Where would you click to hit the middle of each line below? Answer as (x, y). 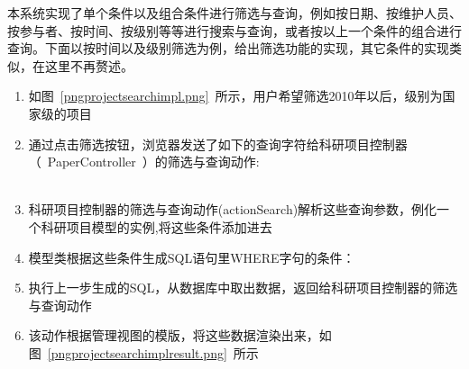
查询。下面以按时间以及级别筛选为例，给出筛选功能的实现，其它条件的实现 (228, 48)
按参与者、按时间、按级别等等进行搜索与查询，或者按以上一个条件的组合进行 (234, 30)
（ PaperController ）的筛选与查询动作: (144, 162)
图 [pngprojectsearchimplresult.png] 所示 (143, 352)
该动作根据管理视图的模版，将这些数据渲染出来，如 (180, 335)
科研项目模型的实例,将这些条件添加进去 (156, 226)
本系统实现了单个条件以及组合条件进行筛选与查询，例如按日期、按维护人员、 (234, 13)
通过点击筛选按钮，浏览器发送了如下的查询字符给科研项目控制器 (218, 144)
